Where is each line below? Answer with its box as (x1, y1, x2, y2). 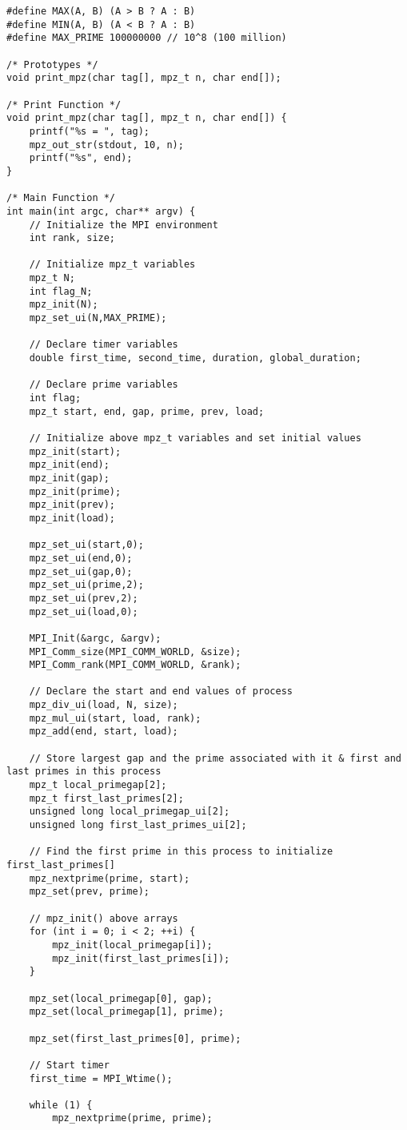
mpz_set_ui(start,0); (29, 539, 144, 551)
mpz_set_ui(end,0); (29, 552, 133, 564)
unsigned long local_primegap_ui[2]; (29, 806, 230, 818)
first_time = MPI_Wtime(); (29, 1072, 173, 1084)
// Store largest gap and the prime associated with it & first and (29, 752, 401, 764)
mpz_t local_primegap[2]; (29, 779, 167, 791)
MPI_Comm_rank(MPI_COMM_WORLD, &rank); (29, 659, 241, 671)
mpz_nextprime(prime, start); (29, 872, 190, 884)
